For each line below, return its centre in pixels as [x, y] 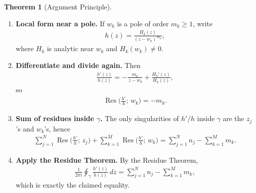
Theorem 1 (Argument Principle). [58, 6]
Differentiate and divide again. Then [78, 65]
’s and [25, 128]
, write [203, 23]
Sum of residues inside [55, 118]
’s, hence [57, 128]
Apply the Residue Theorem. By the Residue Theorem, [107, 160]
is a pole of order [143, 23]
